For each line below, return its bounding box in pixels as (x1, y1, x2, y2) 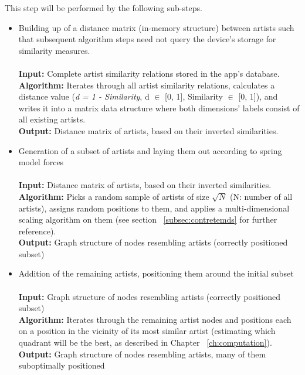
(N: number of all (230, 190, 293, 202)
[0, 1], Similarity (165, 90, 223, 103)
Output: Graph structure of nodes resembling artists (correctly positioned (18, 236, 288, 248)
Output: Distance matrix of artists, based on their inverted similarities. (18, 124, 279, 137)
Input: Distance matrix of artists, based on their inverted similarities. (18, 179, 272, 191)
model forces (18, 156, 64, 168)
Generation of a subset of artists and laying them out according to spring (18, 144, 282, 156)
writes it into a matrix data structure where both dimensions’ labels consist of (18, 101, 300, 114)
